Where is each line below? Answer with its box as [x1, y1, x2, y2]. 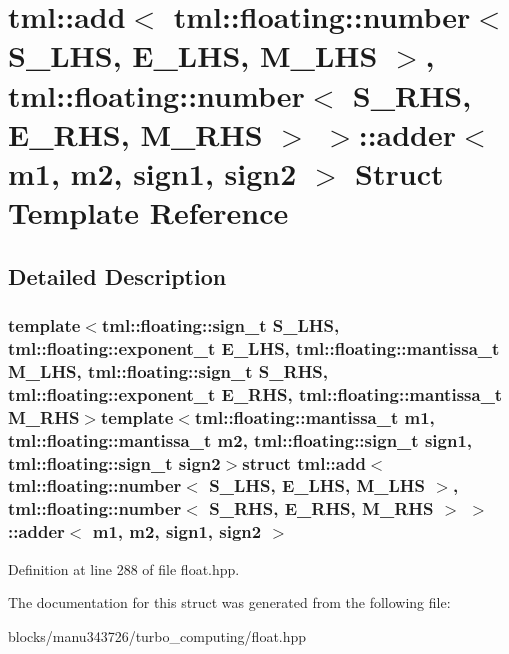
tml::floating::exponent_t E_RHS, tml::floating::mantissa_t [8, 381, 503, 406]
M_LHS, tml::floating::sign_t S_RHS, [8, 358, 329, 383]
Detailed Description [8, 260, 227, 291]
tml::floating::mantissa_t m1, [194, 404, 435, 429]
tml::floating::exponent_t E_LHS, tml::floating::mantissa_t [8, 335, 500, 360]
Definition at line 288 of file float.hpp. [8, 558, 240, 579]
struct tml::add [242, 450, 366, 475]
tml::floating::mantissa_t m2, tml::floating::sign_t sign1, [8, 427, 473, 452]
